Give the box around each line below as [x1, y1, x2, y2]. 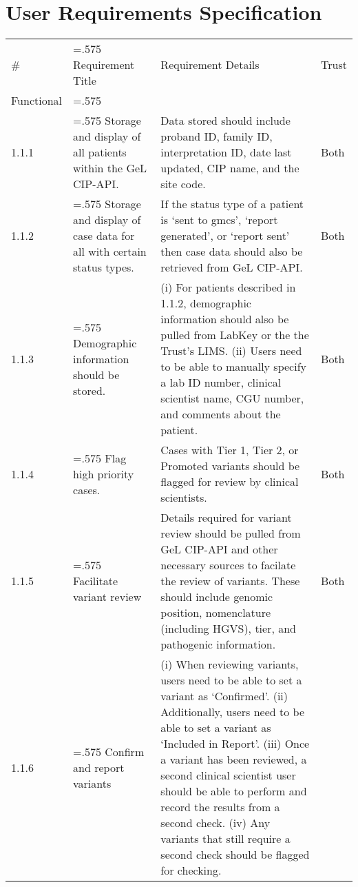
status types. [73, 259, 134, 276]
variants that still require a [160, 830, 291, 847]
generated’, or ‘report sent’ [160, 227, 290, 244]
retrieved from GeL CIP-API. [160, 259, 303, 276]
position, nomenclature [160, 604, 271, 621]
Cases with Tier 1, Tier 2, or [160, 442, 299, 458]
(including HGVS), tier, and [160, 620, 297, 637]
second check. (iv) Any [160, 815, 271, 831]
